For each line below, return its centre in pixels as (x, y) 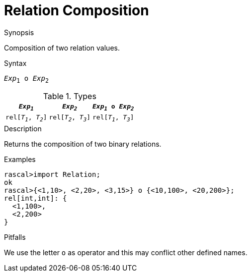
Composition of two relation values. (62, 48)
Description (23, 128)
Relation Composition (77, 10)
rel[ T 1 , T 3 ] (113, 118)
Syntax (15, 63)
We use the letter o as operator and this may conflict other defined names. (126, 252)
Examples (20, 159)
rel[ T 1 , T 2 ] (26, 118)
